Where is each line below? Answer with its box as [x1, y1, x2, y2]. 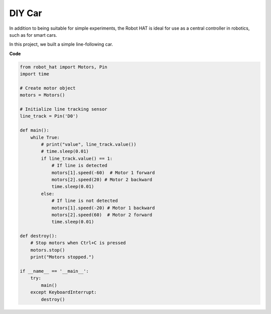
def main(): [20, 127, 50, 133]
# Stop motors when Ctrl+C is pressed [30, 240, 126, 246]
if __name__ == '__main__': [20, 268, 89, 274]
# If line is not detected [51, 198, 118, 204]
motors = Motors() [20, 92, 65, 98]
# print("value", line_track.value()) [41, 141, 137, 147]
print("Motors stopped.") [30, 254, 94, 260]
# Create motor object [20, 85, 76, 91]
